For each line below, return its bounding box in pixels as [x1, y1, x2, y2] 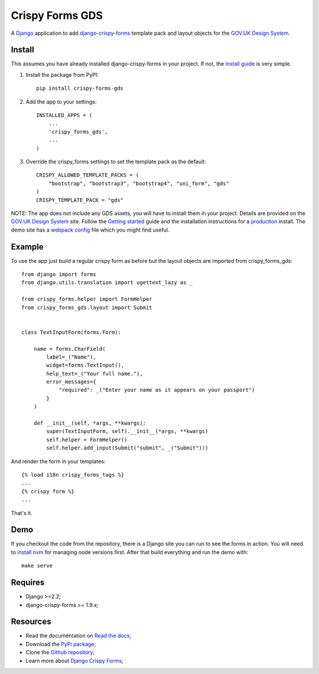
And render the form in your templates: [11, 458, 106, 465]
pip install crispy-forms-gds [36, 85, 124, 92]
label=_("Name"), [46, 353, 97, 360]
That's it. [11, 509, 32, 516]
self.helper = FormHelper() [46, 436, 128, 443]
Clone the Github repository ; [25, 649, 95, 656]
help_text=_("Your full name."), [46, 370, 143, 377]
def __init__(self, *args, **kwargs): [33, 420, 147, 426]
